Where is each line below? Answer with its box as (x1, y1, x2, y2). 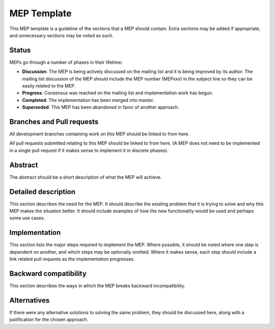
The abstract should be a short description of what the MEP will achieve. (9, 174, 162, 180)
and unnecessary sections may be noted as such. (9, 32, 114, 38)
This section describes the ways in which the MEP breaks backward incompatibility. (9, 283, 185, 289)
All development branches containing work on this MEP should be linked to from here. (9, 131, 190, 137)
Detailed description (9, 187, 76, 196)
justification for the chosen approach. (9, 316, 89, 323)
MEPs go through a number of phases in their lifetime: (9, 59, 123, 65)
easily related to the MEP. (22, 83, 76, 89)
